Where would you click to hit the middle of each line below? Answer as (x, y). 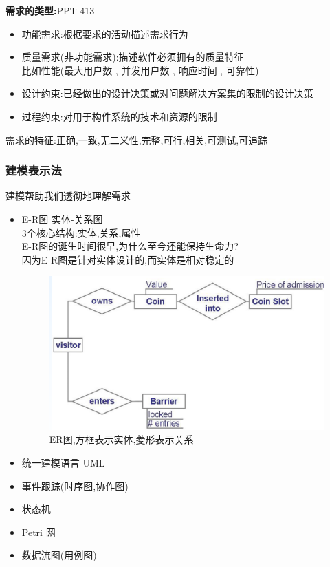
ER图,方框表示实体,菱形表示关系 (121, 439)
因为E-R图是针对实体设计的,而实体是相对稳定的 (128, 259)
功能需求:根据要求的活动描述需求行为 (105, 33)
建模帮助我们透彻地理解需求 (68, 196)
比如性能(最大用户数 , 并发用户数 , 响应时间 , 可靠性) (140, 70)
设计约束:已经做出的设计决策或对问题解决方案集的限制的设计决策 (167, 93)
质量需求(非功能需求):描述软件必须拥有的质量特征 (133, 57)
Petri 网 (38, 532)
